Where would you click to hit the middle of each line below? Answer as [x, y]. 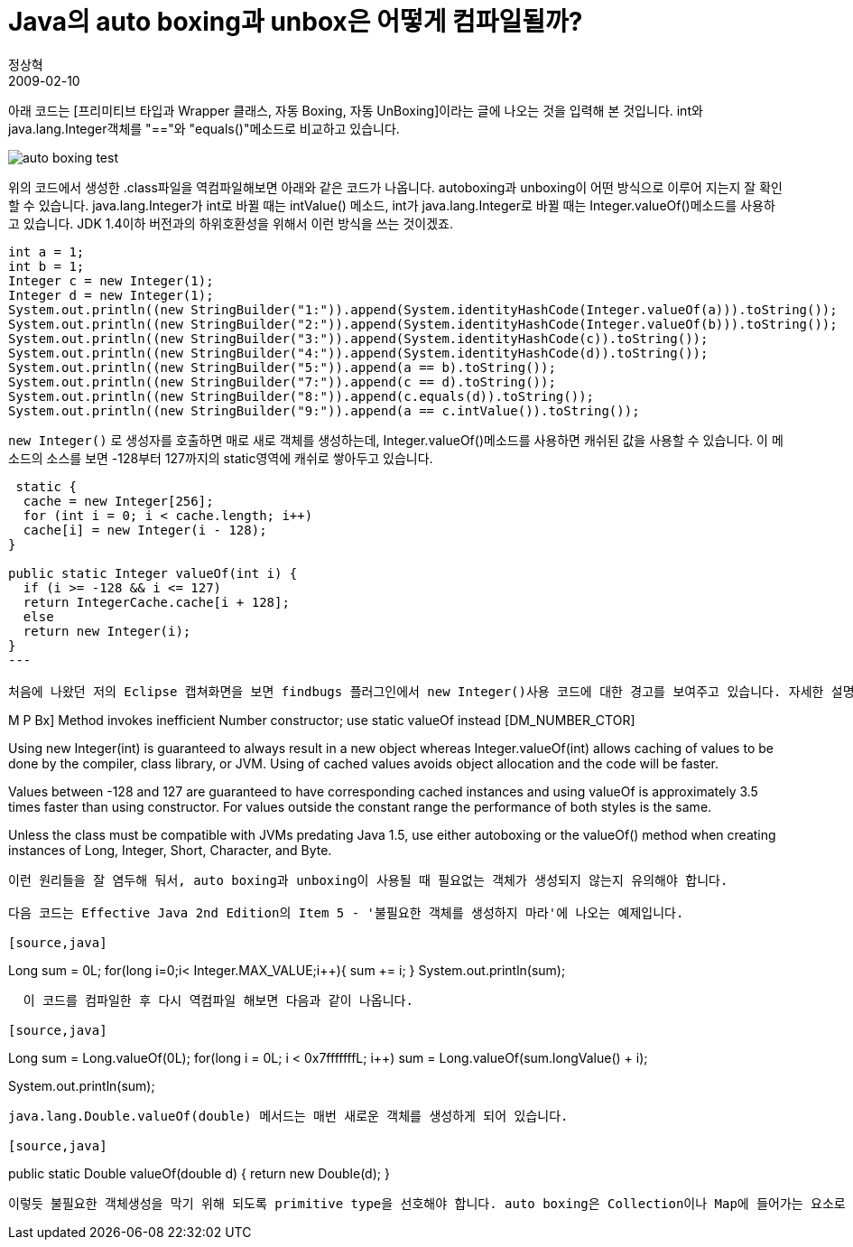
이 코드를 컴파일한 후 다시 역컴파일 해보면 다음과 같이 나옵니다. [218, 1000]
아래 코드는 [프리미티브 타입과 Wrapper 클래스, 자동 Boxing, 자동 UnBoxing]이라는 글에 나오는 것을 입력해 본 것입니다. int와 [356, 110]
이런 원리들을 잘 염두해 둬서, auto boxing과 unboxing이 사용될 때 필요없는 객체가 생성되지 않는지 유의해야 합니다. [368, 880]
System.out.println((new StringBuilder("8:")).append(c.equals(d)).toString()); [301, 396]
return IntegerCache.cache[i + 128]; [156, 602]
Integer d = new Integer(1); [111, 295]
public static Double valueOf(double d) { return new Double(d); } [199, 1173]
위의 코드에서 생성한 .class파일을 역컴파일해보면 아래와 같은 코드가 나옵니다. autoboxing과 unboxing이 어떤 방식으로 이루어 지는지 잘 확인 [395, 187]
